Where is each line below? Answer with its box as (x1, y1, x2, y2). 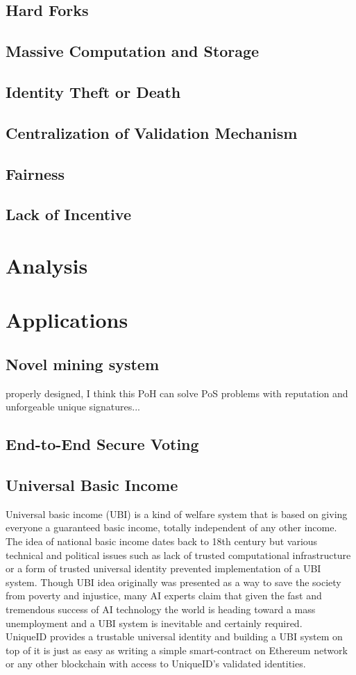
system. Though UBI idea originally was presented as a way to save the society (6, 574, 341, 589)
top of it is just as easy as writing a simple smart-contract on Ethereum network (6, 642, 348, 657)
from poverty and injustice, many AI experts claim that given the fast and (6, 588, 322, 603)
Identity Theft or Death (6, 81, 181, 102)
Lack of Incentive (6, 203, 131, 225)
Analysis (6, 251, 88, 279)
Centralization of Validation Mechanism (6, 122, 298, 143)
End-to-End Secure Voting (6, 433, 199, 455)
